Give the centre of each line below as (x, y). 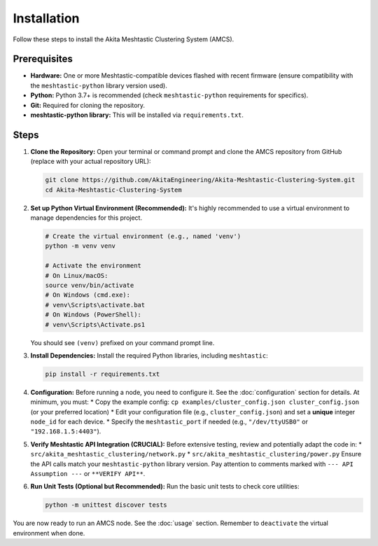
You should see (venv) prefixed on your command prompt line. (122, 342)
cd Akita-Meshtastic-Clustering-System (113, 190)
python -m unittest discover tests (106, 505)
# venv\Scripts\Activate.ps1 (95, 324)
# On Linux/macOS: (77, 275)
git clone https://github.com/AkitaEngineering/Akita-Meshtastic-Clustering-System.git (200, 180)
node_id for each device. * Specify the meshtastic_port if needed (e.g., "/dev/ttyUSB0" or (169, 422)
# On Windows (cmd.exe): (88, 295)
